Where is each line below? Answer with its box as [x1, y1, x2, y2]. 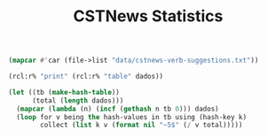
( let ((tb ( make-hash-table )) [8, 88, 121, 96]
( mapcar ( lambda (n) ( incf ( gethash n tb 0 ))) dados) [16, 104, 219, 113]
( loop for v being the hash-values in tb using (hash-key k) [16, 112, 247, 121]
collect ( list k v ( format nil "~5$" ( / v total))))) [40, 121, 243, 130]
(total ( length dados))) [31, 95, 124, 105]
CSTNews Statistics [73, 6, 224, 27]
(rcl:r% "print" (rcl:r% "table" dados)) [8, 72, 164, 81]
